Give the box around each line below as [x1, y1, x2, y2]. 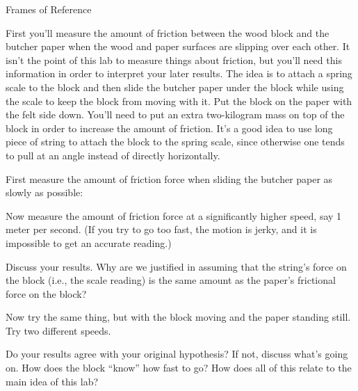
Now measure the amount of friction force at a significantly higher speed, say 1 [6, 208, 342, 223]
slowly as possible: [6, 185, 83, 200]
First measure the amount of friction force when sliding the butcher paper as [6, 171, 333, 186]
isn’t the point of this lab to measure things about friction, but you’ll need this [6, 52, 342, 67]
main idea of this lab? [6, 374, 99, 388]
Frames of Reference [6, 2, 92, 16]
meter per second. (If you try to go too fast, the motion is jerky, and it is [6, 222, 317, 237]
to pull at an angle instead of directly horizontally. [6, 147, 220, 162]
